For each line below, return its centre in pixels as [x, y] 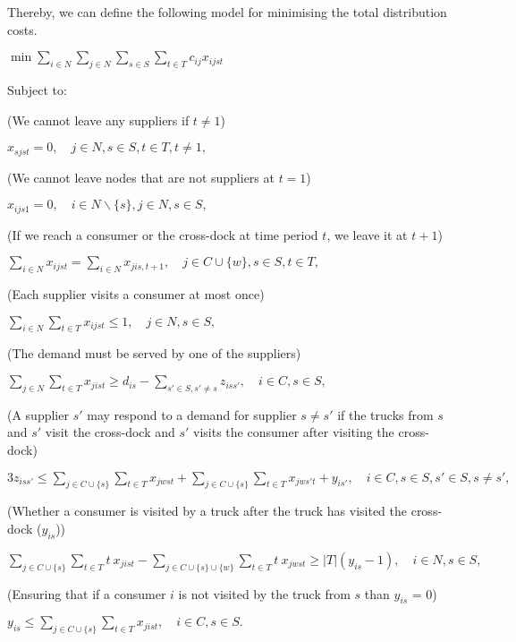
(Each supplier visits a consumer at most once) [136, 294]
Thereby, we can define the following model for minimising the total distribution [227, 12]
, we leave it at [367, 234]
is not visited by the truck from [264, 593]
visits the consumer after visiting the [294, 432]
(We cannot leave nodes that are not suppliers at [141, 177]
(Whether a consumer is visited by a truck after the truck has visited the [207, 511]
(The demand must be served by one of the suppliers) [154, 353]
